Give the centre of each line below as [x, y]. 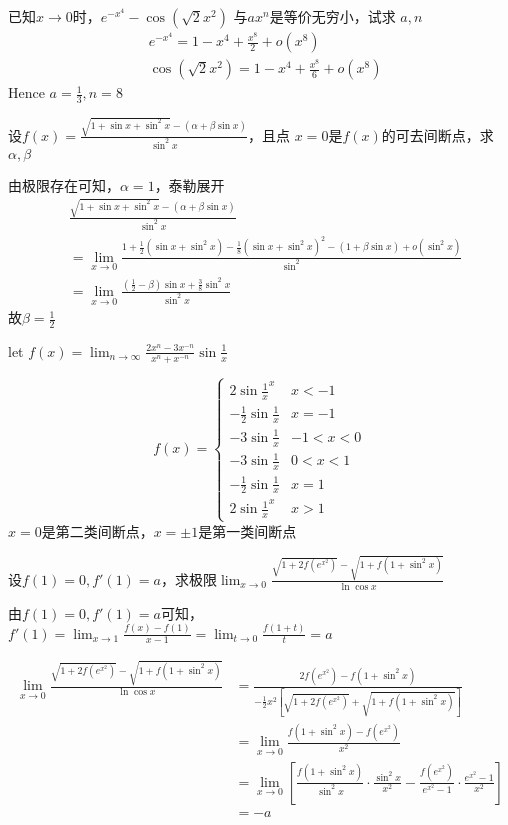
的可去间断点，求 [437, 134]
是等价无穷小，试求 [332, 16]
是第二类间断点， [97, 530]
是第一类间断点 [247, 530]
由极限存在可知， [64, 184]
